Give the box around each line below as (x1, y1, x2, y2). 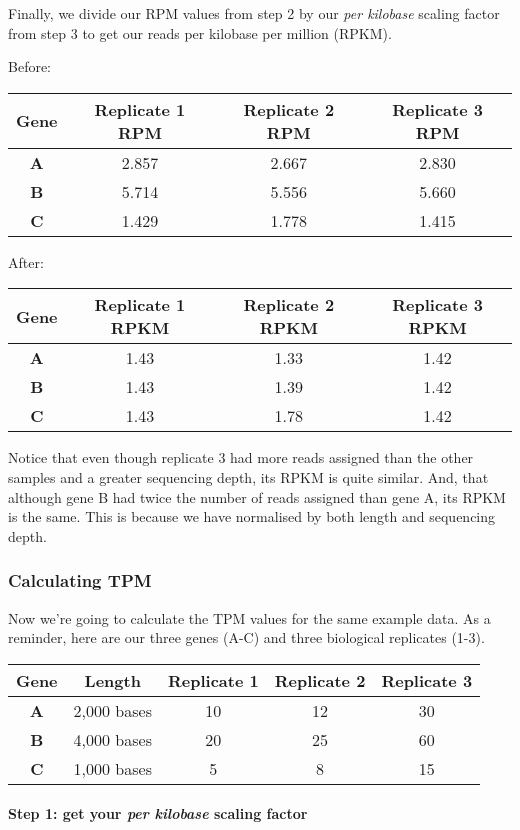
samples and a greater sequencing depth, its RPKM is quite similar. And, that (8, 466, 489, 487)
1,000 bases (73, 756, 152, 780)
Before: (8, 56, 52, 77)
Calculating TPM (8, 568, 152, 593)
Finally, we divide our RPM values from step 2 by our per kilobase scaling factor (8, 3, 500, 23)
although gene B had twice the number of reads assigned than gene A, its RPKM (8, 486, 506, 507)
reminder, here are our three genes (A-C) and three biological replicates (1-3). (8, 627, 485, 648)
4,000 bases (73, 727, 152, 751)
